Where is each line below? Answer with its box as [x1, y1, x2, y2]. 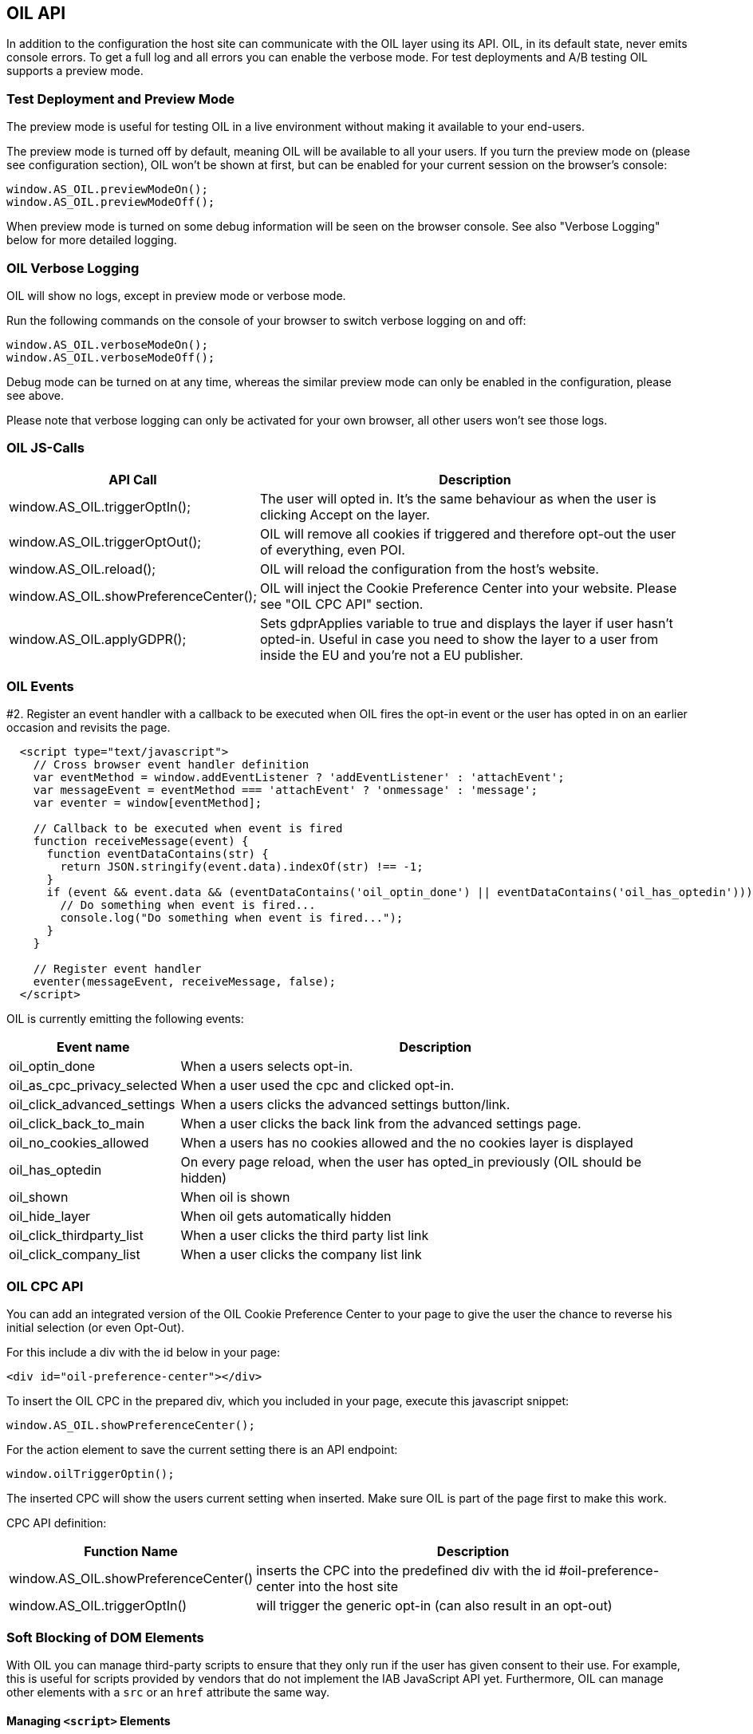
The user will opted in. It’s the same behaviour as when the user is [260, 490, 656, 507]
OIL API [6, 3, 66, 23]
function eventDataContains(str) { [46, 847, 269, 861]
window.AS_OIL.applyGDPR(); [9, 630, 187, 647]
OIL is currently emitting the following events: [6, 1012, 244, 1026]
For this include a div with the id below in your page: [6, 1345, 281, 1360]
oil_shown [9, 1189, 69, 1206]
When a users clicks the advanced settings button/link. [180, 1096, 511, 1113]
